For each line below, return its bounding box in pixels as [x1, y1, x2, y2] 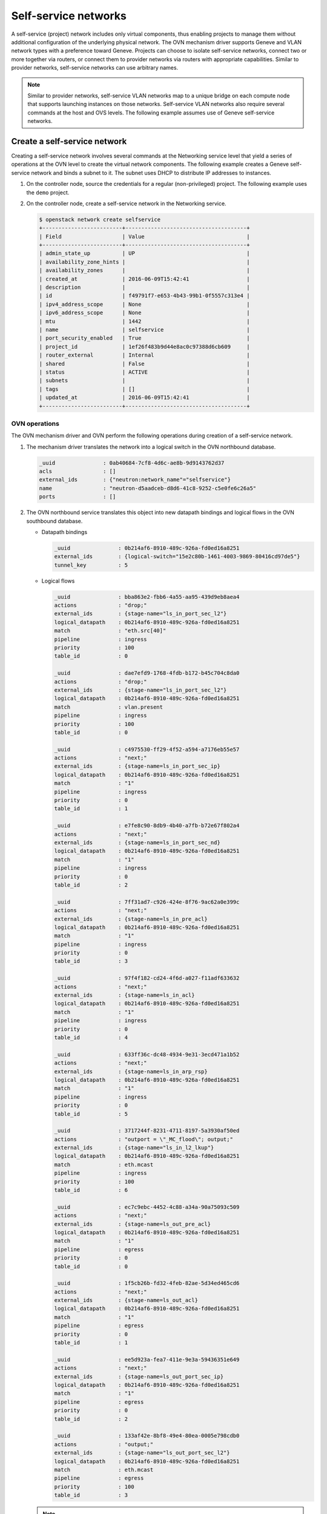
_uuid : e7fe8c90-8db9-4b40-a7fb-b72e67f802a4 [54, 822, 240, 829]
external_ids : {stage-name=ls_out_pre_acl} [54, 1220, 211, 1228]
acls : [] [39, 468, 116, 475]
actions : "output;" [54, 1441, 154, 1447]
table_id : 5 [54, 1110, 128, 1117]
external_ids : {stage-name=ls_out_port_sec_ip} [54, 1373, 224, 1380]
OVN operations [11, 419, 60, 428]
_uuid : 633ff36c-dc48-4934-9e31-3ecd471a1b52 [54, 1051, 240, 1058]
